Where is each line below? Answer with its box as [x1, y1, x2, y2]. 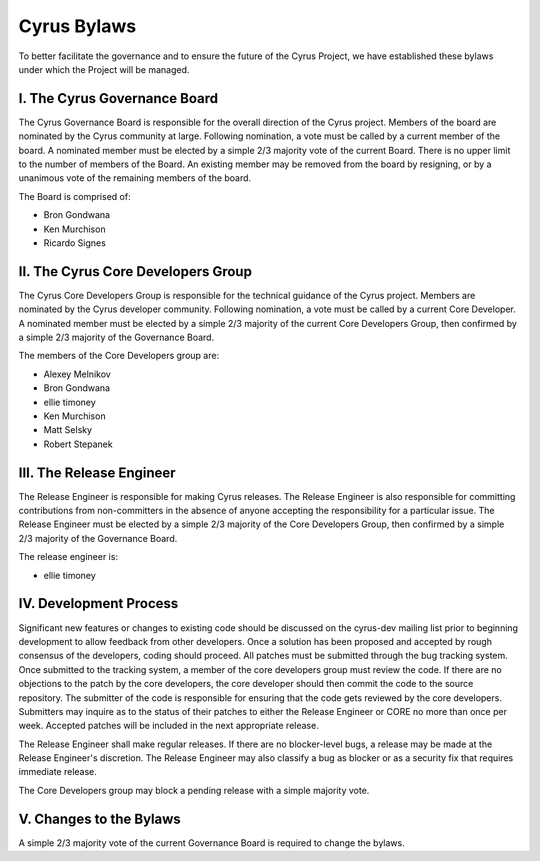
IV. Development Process [18, 595, 179, 612]
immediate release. [18, 766, 97, 778]
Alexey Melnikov [43, 368, 112, 380]
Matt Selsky [43, 424, 93, 436]
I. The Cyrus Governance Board [18, 90, 219, 107]
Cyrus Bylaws [18, 15, 137, 37]
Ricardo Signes [43, 236, 107, 249]
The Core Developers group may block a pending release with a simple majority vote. [18, 784, 370, 796]
